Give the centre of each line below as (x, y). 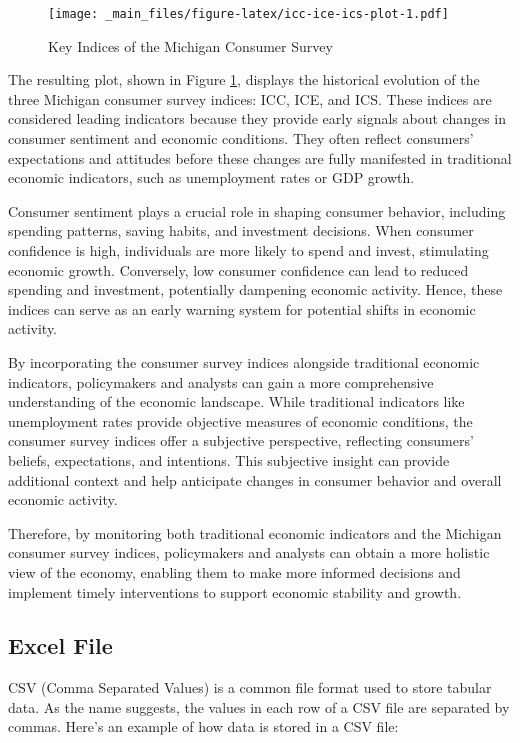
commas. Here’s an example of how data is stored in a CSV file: (203, 726)
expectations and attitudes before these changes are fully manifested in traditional (260, 157)
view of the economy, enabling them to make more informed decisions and (234, 571)
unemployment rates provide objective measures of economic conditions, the (240, 420)
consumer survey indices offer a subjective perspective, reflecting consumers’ (241, 440)
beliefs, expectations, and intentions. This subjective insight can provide (229, 459)
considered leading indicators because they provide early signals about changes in (257, 118)
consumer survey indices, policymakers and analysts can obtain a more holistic (249, 552)
